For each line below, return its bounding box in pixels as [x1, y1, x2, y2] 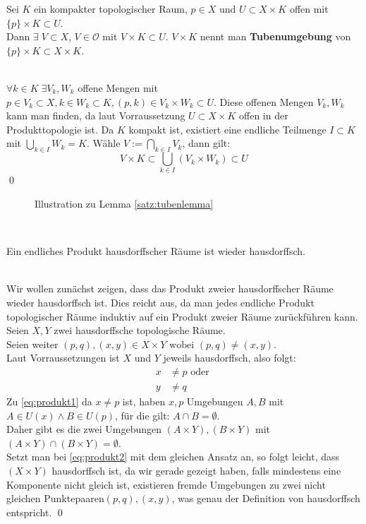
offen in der [239, 108, 288, 123]
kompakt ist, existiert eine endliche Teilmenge [128, 121, 327, 136]
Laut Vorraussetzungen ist [6, 350, 120, 365]
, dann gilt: [182, 136, 231, 150]
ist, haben [122, 394, 166, 409]
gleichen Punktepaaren [6, 491, 104, 506]
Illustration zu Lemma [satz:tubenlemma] [35, 196, 214, 211]
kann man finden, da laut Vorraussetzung [6, 108, 185, 123]
